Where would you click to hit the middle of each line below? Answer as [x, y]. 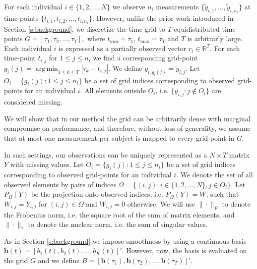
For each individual [33, 6]
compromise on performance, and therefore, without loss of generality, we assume [127, 128]
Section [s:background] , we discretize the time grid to [85, 28]
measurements [177, 6]
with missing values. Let [47, 164]
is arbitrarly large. [215, 38]
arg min [47, 69]
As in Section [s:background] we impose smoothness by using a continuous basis [125, 241]
